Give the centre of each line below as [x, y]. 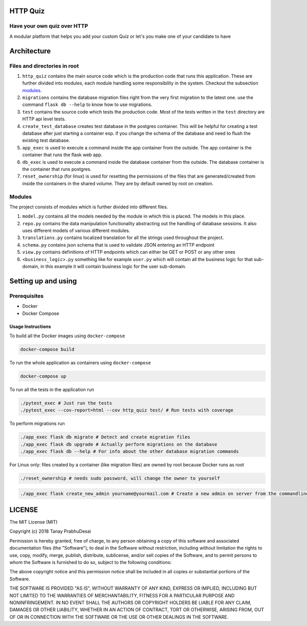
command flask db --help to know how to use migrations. [87, 104]
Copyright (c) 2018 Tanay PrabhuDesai [50, 531]
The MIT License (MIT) [34, 522]
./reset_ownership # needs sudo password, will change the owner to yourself [120, 478]
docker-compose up [43, 376]
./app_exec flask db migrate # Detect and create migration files [105, 437]
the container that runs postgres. [57, 169]
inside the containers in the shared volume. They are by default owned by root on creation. [118, 183]
